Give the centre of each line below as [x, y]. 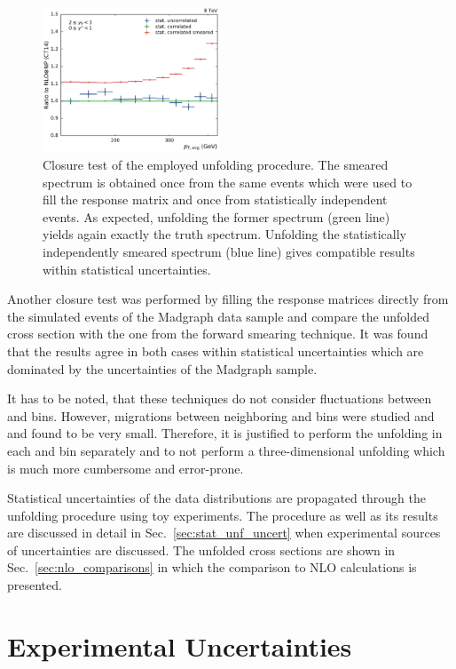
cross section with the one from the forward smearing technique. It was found [218, 334]
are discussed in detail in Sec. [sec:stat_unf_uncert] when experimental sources [224, 533]
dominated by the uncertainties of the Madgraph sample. [162, 368]
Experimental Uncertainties [180, 645]
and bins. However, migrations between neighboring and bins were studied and [221, 415]
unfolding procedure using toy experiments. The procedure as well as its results [223, 515]
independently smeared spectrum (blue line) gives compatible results [229, 251]
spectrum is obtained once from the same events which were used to [228, 182]
